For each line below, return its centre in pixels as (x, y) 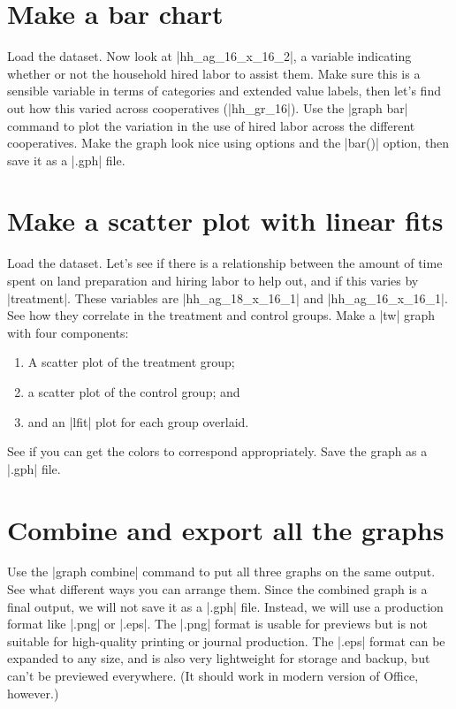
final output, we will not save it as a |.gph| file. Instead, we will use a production (225, 606)
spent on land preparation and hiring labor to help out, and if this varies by (213, 280)
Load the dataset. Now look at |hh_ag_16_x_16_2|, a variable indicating (209, 56)
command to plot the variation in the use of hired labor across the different (211, 125)
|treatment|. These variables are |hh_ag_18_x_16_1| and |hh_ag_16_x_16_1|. (228, 297)
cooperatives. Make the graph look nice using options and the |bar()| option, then (228, 143)
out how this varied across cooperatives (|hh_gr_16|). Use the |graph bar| (208, 107)
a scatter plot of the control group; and (134, 391)
